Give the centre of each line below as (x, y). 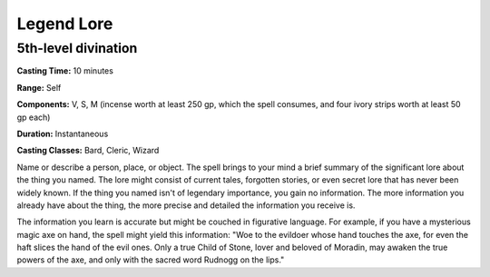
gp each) (34, 117)
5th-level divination (77, 48)
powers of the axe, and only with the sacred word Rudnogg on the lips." (151, 260)
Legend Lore (65, 24)
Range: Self (39, 87)
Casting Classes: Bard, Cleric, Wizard (88, 151)
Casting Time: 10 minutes (65, 71)
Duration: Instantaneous (63, 134)
